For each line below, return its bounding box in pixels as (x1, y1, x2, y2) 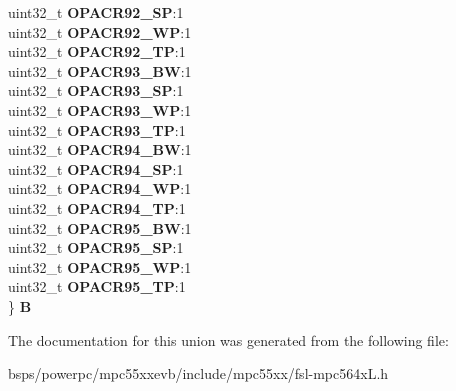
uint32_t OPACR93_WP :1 (8, 99, 192, 120)
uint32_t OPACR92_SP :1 (8, 2, 184, 22)
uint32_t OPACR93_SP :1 (8, 80, 184, 101)
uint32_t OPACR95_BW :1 (8, 217, 192, 238)
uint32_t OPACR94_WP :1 (8, 178, 192, 199)
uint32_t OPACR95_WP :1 (8, 256, 192, 277)
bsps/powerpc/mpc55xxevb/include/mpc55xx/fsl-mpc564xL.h (8, 363, 389, 384)
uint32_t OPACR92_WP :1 (8, 21, 192, 42)
